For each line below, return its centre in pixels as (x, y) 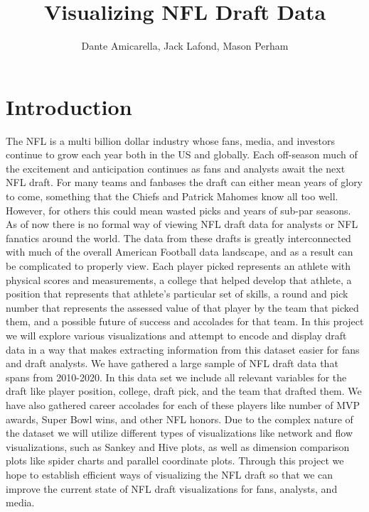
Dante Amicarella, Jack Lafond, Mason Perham (185, 46)
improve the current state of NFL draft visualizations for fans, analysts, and (172, 488)
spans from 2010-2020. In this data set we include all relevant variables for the (176, 377)
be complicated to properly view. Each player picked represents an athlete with (178, 266)
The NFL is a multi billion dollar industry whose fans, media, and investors (170, 140)
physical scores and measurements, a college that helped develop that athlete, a (179, 279)
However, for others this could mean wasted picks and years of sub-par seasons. (178, 210)
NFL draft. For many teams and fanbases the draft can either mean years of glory (184, 182)
